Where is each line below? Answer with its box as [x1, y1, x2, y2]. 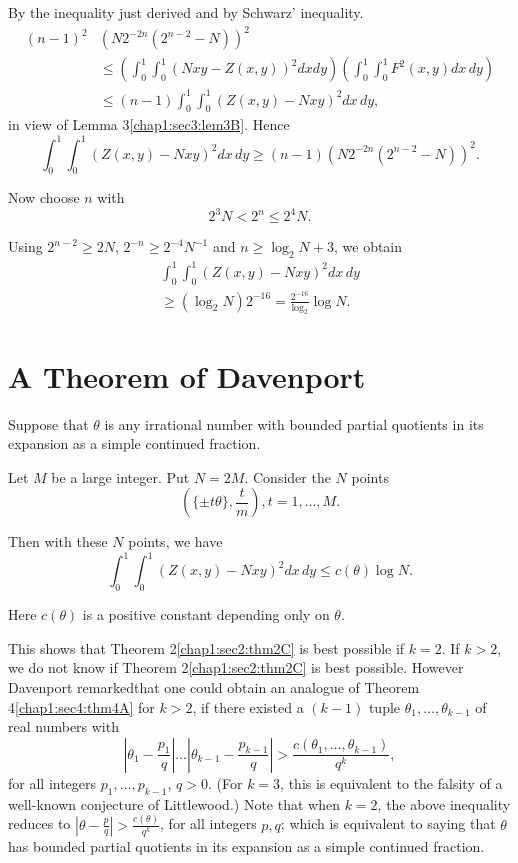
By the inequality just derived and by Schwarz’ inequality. [8, 2, 364, 22]
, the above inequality [377, 793, 511, 814]
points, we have [128, 531, 223, 552]
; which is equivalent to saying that [280, 813, 496, 834]
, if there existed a [192, 696, 304, 717]
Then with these [8, 531, 108, 552]
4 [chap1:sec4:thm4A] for [8, 696, 155, 717]
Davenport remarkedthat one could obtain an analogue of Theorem [8, 677, 420, 698]
